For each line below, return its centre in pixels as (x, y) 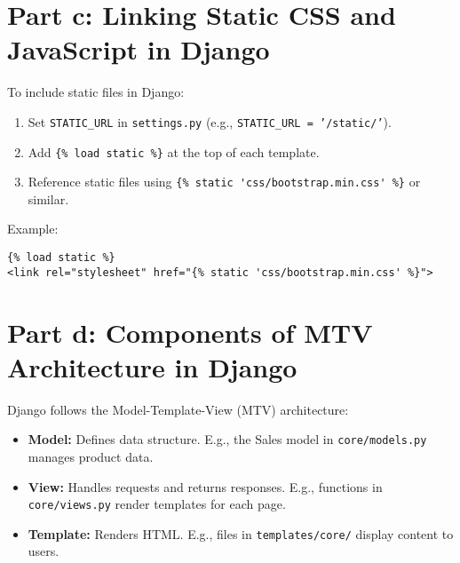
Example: (33, 229)
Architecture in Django (152, 366)
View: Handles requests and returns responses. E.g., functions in (205, 486)
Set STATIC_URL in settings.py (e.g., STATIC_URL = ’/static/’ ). (210, 121)
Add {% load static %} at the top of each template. (174, 151)
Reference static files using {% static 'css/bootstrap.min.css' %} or (224, 182)
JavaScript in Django (139, 49)
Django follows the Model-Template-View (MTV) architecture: (178, 409)
